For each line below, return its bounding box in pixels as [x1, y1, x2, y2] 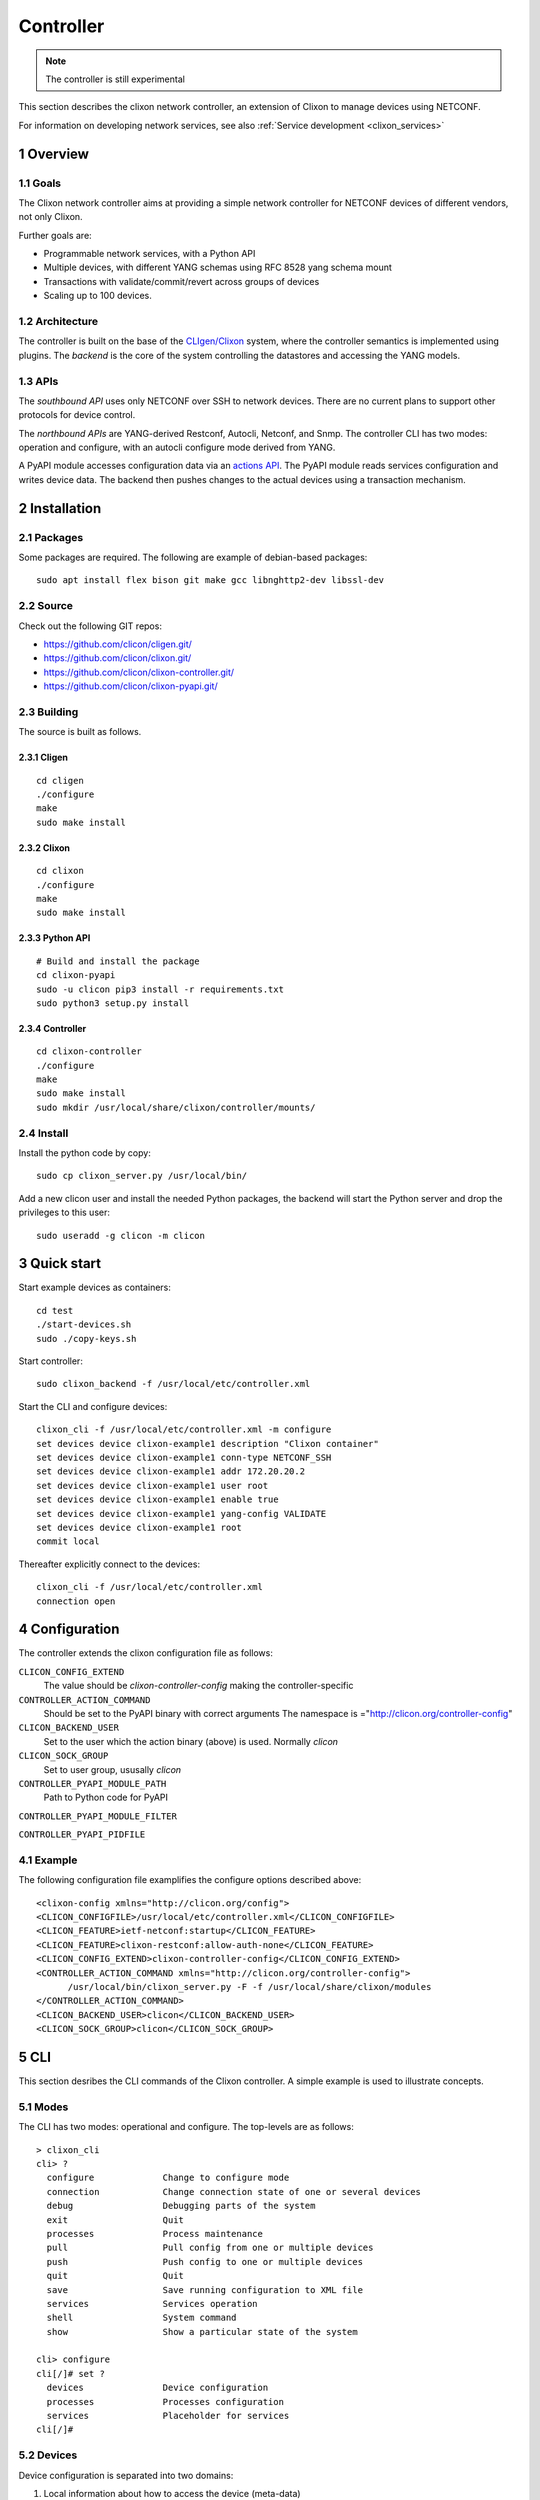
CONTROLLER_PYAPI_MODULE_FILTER [18, 1810, 177, 1822]
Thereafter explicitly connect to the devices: [18, 1558, 200, 1570]
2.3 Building [18, 705, 79, 719]
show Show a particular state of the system [46, 2326, 359, 2337]
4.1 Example [18, 1853, 78, 1867]
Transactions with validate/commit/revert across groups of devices [43, 275, 320, 287]
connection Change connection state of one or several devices [46, 2186, 422, 2197]
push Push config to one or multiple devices [46, 2256, 364, 2267]
